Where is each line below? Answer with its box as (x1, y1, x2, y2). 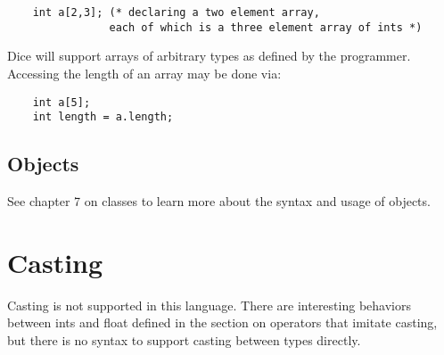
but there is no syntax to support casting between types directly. (7, 330, 361, 349)
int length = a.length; (32, 111, 174, 124)
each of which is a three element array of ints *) (109, 21, 423, 34)
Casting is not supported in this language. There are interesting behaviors (7, 295, 411, 314)
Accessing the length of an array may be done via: (7, 63, 282, 82)
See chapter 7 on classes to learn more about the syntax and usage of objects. (7, 192, 431, 211)
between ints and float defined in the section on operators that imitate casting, (7, 313, 438, 332)
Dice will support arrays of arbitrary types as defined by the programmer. (7, 46, 411, 65)
